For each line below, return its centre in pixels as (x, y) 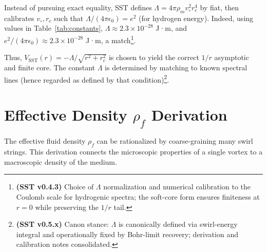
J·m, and (171, 28)
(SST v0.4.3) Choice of (55, 187)
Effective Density (66, 114)
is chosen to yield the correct (154, 57)
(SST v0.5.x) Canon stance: (62, 224)
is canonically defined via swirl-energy (178, 224)
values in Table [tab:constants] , (53, 28)
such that (69, 18)
